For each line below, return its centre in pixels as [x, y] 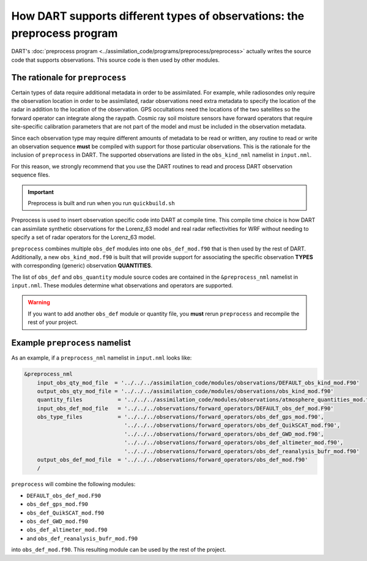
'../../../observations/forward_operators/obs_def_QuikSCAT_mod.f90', [232, 425]
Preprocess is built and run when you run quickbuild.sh [102, 203]
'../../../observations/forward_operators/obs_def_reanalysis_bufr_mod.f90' [242, 451]
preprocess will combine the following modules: [73, 484]
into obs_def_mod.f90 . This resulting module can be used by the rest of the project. [119, 550]
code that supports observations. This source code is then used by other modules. [116, 60]
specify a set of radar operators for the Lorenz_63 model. [83, 237]
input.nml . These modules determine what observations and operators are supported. [122, 285]
